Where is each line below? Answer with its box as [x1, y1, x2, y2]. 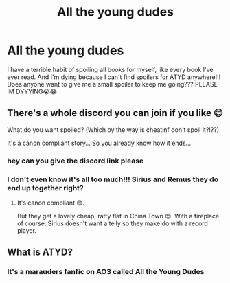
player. [16, 226, 36, 234]
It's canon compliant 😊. [16, 199, 85, 207]
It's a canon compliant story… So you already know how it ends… [7, 139, 192, 147]
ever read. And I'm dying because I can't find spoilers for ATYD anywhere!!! [7, 73, 221, 81]
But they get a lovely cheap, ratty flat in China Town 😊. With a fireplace [16, 212, 220, 220]
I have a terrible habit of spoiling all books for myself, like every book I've [7, 65, 214, 73]
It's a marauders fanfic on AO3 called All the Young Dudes [7, 267, 205, 277]
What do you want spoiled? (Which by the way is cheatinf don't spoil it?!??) [7, 125, 220, 134]
